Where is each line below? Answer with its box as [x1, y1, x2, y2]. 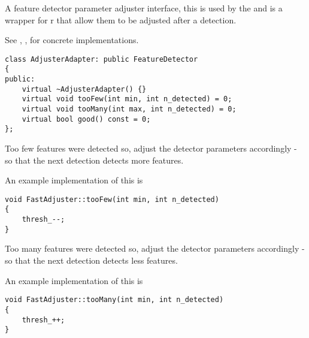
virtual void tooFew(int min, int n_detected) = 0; [22, 95, 232, 104]
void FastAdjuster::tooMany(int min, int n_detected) [5, 295, 224, 304]
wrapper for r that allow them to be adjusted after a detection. [5, 13, 237, 26]
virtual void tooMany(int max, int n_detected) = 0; [22, 105, 237, 114]
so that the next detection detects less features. [5, 254, 178, 267]
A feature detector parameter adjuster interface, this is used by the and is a [5, 2, 283, 14]
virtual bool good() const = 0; [22, 114, 151, 123]
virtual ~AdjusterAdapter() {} [22, 84, 147, 93]
